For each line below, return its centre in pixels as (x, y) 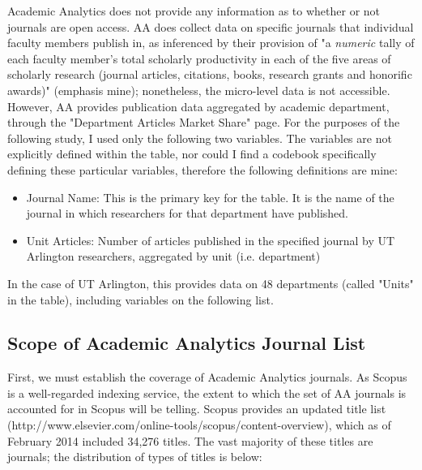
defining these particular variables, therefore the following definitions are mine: (202, 169)
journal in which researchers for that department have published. (187, 213)
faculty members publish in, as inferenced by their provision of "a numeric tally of (211, 43)
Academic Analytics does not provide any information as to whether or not (194, 11)
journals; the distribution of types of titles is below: (135, 457)
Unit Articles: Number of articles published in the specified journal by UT (211, 240)
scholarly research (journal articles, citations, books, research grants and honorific (210, 74)
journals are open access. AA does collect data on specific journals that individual (211, 26)
